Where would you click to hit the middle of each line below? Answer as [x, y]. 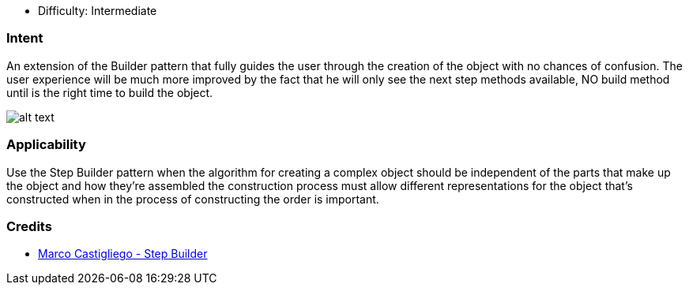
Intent [25, 38]
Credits [29, 226]
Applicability [46, 145]
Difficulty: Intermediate [98, 11]
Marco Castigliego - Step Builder [123, 254]
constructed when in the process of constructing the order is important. [193, 199]
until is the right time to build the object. [110, 92]
